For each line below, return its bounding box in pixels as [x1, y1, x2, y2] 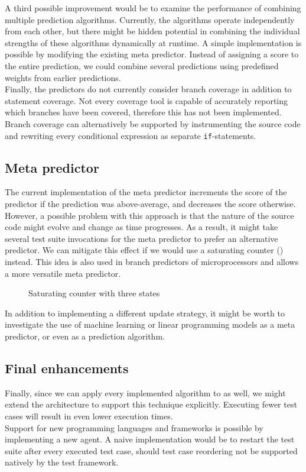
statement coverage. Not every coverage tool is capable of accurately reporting [5, 94, 288, 106]
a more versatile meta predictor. [5, 267, 121, 279]
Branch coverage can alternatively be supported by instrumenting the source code [5, 117, 301, 130]
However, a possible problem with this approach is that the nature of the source [5, 209, 294, 221]
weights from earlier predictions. [5, 71, 121, 83]
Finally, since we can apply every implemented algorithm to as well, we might [5, 386, 286, 399]
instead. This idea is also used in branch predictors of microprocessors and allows [5, 255, 299, 267]
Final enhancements [5, 358, 129, 377]
